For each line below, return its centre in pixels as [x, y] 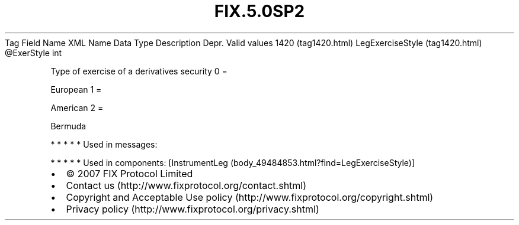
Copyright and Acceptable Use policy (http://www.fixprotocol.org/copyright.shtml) [250, 197]
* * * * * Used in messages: [104, 144]
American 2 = [77, 107]
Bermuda [68, 126]
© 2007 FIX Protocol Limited [129, 173]
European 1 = [76, 89]
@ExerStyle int [33, 53]
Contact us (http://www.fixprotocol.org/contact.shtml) [186, 185]
